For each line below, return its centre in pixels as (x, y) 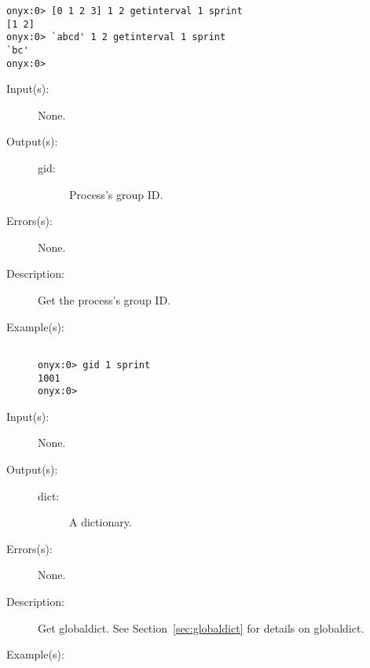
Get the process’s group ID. (104, 300)
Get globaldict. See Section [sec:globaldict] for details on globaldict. (201, 627)
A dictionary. (101, 522)
